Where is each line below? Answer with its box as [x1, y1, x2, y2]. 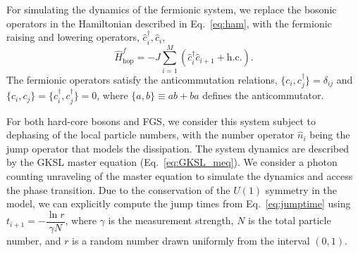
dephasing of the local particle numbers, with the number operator [6, 127, 295, 142]
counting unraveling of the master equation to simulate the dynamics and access [6, 168, 353, 183]
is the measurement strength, [108, 213, 234, 228]
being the [309, 127, 350, 142]
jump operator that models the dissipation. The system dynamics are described [6, 141, 350, 155]
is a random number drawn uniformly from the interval [72, 233, 310, 247]
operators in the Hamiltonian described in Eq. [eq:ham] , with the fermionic [6, 15, 332, 30]
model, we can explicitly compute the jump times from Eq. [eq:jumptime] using [6, 196, 351, 211]
